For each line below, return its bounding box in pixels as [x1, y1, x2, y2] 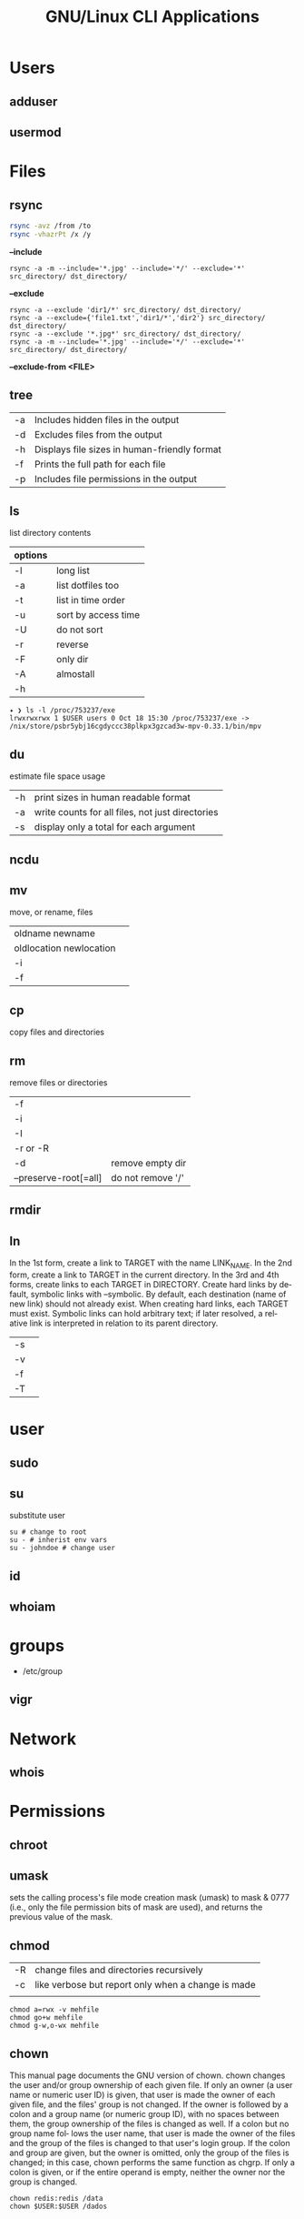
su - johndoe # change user [9, 1544, 116, 1553]
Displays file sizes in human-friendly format [34, 443, 222, 456]
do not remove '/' [111, 1171, 184, 1184]
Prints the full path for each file [34, 458, 166, 470]
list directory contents [9, 528, 92, 539]
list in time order [55, 594, 125, 607]
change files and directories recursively [34, 1963, 204, 1976]
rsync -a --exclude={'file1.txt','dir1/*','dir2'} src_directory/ [9, 313, 266, 322]
